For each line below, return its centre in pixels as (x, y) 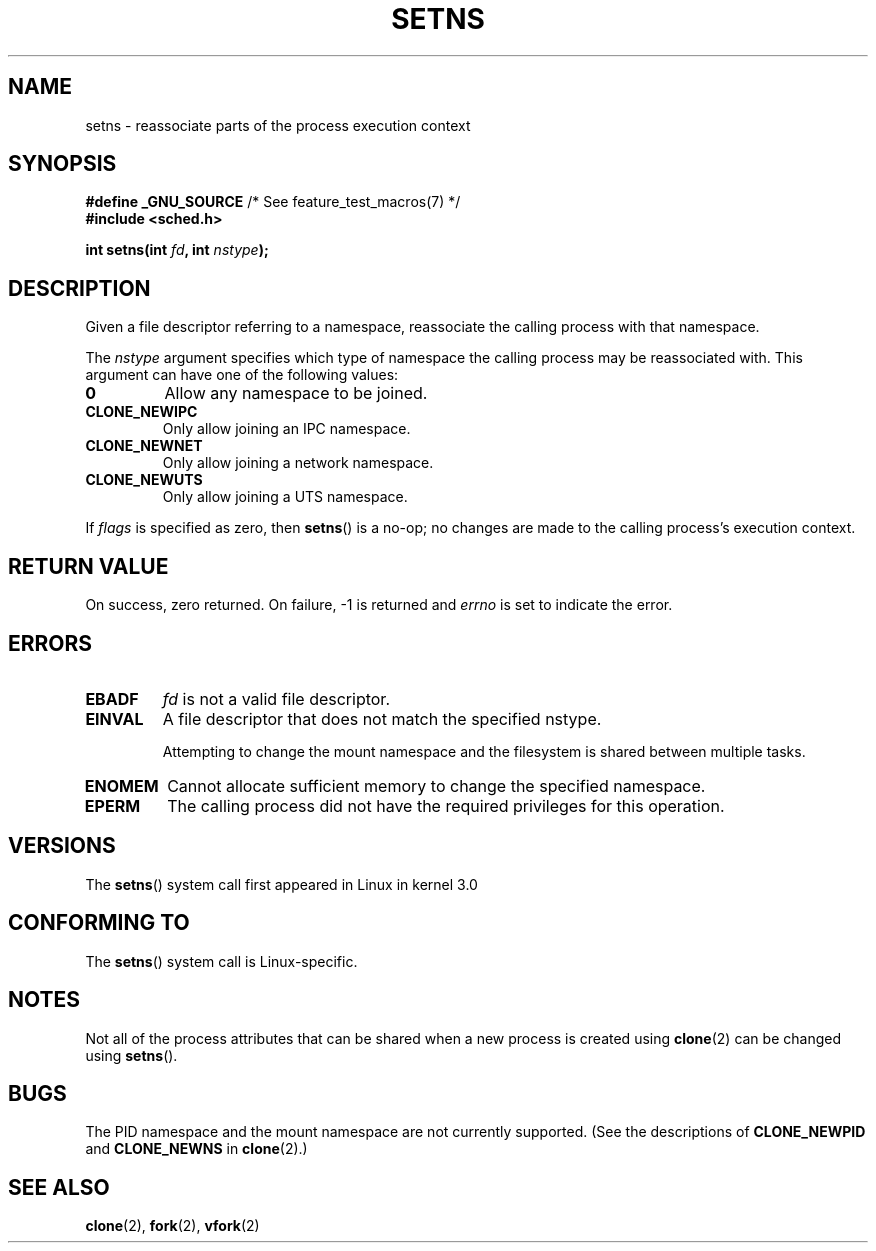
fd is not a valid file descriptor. (276, 698)
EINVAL (114, 718)
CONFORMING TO (99, 923)
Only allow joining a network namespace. (298, 463)
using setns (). (131, 1055)
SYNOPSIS (62, 164)
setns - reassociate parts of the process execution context (278, 125)
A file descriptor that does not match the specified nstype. (382, 718)
